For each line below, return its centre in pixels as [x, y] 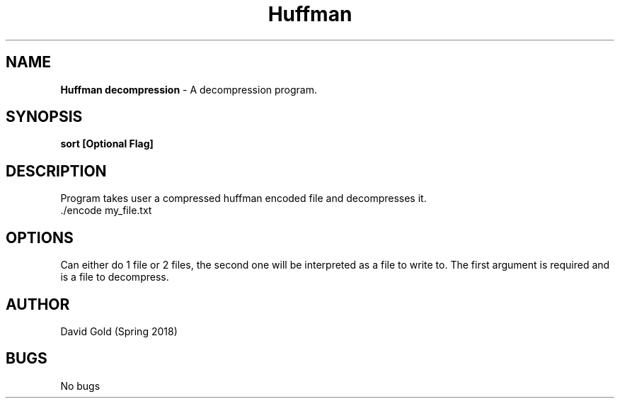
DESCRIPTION [56, 171]
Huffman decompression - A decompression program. [189, 89]
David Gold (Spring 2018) [119, 331]
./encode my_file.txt [106, 211]
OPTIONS [40, 237]
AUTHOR [38, 304]
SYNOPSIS [44, 117]
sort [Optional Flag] [107, 144]
